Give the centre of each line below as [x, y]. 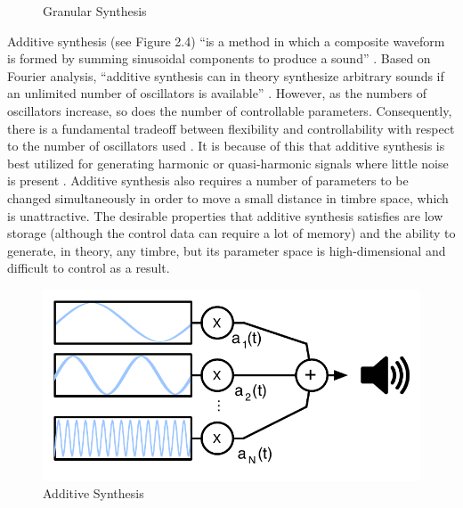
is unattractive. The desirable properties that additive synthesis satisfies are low [225, 215]
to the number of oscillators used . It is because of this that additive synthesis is [226, 146]
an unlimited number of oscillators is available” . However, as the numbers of [217, 93]
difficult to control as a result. [89, 268]
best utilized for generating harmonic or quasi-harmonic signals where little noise [228, 163]
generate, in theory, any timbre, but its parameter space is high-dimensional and [227, 250]
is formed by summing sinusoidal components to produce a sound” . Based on [219, 58]
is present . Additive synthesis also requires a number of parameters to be [208, 180]
